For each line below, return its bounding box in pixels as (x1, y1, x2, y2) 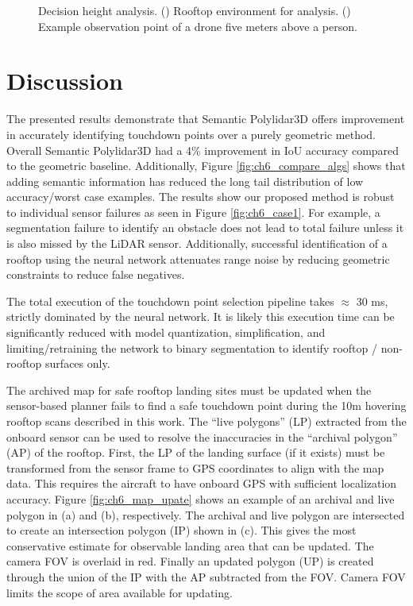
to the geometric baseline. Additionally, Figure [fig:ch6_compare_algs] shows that (6, 157, 406, 174)
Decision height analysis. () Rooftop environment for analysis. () (38, 2, 351, 18)
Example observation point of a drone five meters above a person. (38, 17, 357, 34)
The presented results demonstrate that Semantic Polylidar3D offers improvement (6, 110, 405, 127)
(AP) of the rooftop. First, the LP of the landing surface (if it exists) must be (6, 444, 385, 461)
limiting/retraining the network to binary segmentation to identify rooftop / (6, 339, 377, 356)
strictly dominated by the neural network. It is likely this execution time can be (6, 308, 395, 325)
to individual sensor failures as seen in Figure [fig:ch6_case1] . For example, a (6, 203, 380, 220)
